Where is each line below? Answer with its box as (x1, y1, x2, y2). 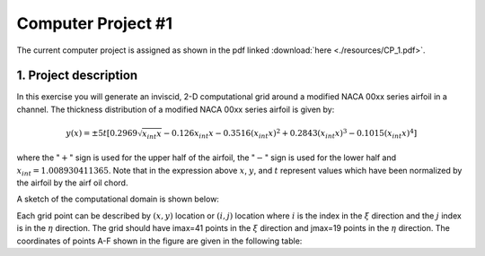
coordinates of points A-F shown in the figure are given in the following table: (16, 235, 303, 246)
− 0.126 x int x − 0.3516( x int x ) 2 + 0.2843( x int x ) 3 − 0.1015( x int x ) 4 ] (163, 126, 418, 141)
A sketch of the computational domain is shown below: (16, 193, 220, 205)
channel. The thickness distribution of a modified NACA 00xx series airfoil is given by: (16, 104, 335, 115)
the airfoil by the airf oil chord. (16, 177, 128, 188)
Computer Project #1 (16, 13, 173, 33)
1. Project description (16, 68, 138, 83)
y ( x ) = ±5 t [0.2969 (66, 128, 138, 139)
